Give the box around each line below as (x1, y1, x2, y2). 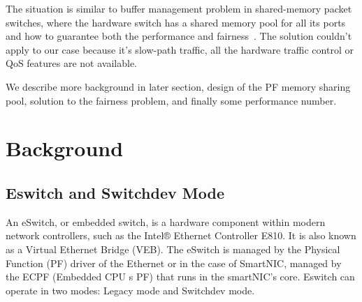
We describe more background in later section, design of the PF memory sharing (6, 79, 351, 93)
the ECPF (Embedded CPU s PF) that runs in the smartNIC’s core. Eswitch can (6, 269, 355, 284)
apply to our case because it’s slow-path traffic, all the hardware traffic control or (6, 42, 354, 56)
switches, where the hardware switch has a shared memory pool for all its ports (6, 15, 346, 29)
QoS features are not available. (6, 56, 137, 70)
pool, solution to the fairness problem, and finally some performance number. (6, 93, 337, 107)
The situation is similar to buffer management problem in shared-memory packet (6, 1, 352, 15)
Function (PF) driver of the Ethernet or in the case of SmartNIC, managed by (6, 255, 342, 270)
